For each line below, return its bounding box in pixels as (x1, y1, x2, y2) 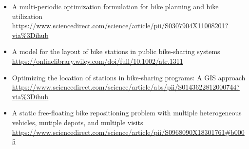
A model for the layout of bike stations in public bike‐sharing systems (12, 46, 220, 56)
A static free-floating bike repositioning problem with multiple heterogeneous (12, 108, 242, 118)
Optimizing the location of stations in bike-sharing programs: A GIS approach (12, 72, 246, 82)
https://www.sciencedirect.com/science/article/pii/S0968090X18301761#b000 (12, 127, 245, 137)
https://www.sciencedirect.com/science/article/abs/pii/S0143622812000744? (12, 82, 240, 92)
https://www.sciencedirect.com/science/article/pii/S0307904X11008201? (12, 20, 229, 31)
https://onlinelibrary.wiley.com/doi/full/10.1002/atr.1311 (12, 56, 183, 66)
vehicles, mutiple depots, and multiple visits (12, 117, 143, 127)
